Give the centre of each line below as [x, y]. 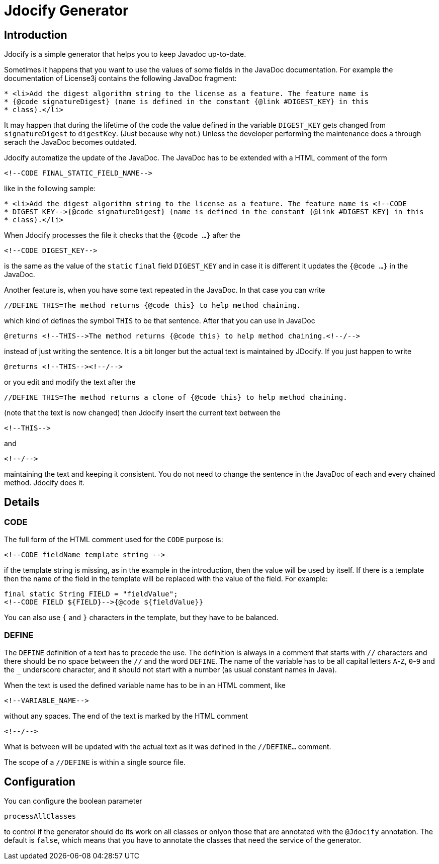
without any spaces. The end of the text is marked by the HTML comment [126, 716]
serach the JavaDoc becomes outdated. [70, 142]
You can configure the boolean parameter [73, 801]
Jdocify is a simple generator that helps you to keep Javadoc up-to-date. [125, 54]
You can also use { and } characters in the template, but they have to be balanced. [141, 618]
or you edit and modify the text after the [70, 382]
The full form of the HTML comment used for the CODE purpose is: [114, 540]
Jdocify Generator [66, 11]
